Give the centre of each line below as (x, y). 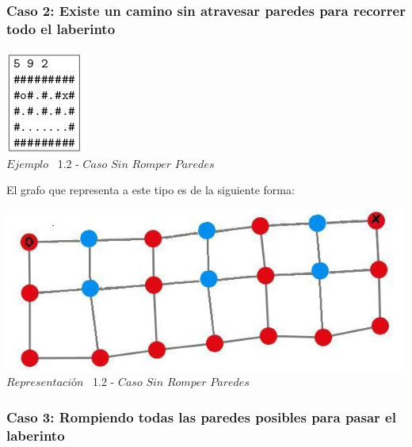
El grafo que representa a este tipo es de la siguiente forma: (151, 190)
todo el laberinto (61, 28)
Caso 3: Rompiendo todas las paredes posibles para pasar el (201, 416)
